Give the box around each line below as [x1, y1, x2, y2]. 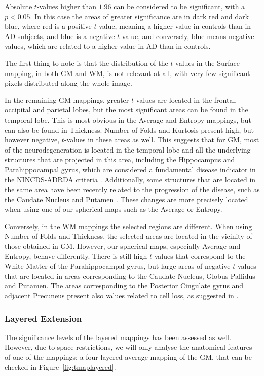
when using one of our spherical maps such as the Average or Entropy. [5, 204, 222, 214]
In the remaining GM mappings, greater [5, 94, 129, 105]
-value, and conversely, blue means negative [120, 30, 254, 41]
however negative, [5, 134, 60, 145]
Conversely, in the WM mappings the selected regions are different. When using [5, 220, 252, 231]
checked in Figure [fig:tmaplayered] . [5, 361, 116, 372]
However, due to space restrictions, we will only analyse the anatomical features [5, 342, 252, 352]
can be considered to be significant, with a [114, 1, 245, 11]
